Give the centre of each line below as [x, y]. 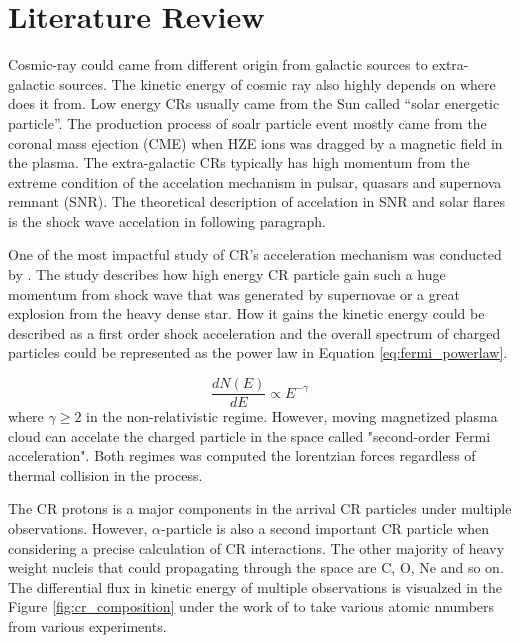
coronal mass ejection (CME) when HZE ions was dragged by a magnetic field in [255, 142]
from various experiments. [87, 626]
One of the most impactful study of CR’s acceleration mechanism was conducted [255, 254]
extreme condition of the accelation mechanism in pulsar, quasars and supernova [255, 181]
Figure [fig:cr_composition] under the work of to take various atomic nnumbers [251, 606]
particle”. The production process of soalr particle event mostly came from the [247, 122]
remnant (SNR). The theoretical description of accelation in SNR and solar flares [257, 201]
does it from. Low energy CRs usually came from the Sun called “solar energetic [254, 103]
